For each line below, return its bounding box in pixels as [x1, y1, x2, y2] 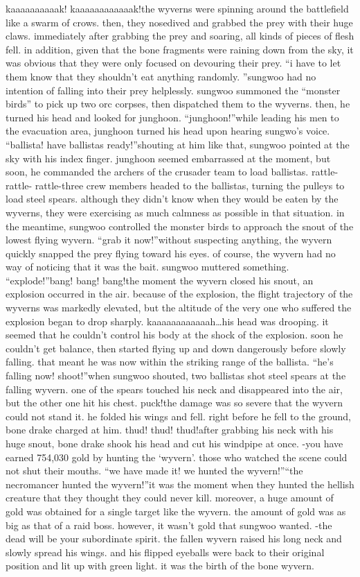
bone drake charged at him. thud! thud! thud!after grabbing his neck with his [6, 422, 334, 437]
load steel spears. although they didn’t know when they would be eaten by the [6, 191, 339, 206]
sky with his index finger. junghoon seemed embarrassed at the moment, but [6, 150, 331, 165]
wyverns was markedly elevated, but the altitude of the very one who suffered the [6, 300, 352, 315]
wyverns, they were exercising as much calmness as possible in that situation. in [6, 205, 345, 219]
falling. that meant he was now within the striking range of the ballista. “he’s [6, 354, 334, 369]
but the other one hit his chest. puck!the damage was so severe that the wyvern [6, 395, 343, 410]
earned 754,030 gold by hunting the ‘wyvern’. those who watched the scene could [6, 449, 348, 464]
